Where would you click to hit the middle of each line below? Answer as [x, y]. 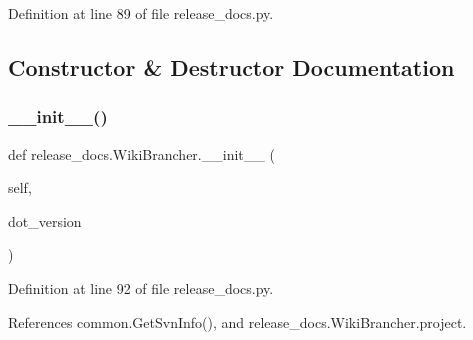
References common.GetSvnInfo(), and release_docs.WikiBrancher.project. [237, 321]
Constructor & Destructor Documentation [231, 66]
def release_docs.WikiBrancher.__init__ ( [141, 153]
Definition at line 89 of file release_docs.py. [141, 13]
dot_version [45, 220]
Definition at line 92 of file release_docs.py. [141, 287]
